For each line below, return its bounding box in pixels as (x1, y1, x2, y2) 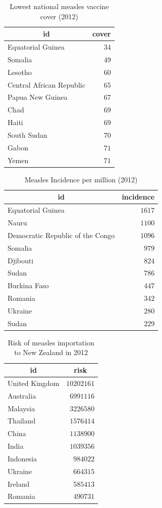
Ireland (8, 478, 30, 489)
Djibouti (8, 255, 34, 265)
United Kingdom (8, 377, 60, 388)
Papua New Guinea (8, 92, 68, 102)
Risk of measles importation (8, 337, 94, 347)
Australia (8, 390, 36, 401)
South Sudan (8, 129, 47, 140)
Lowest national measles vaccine (10, 1, 109, 11)
